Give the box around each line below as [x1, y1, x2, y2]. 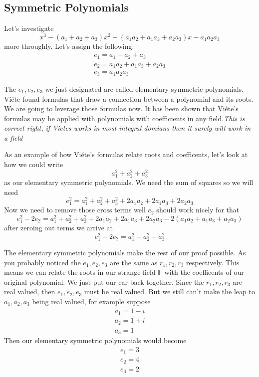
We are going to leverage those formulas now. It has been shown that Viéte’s [4, 103, 239, 114]
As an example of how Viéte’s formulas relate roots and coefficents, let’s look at [4, 149, 248, 160]
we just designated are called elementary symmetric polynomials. [45, 83, 244, 94]
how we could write [4, 159, 63, 170]
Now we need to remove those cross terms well [4, 204, 146, 215]
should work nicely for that [156, 204, 240, 215]
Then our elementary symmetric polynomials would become [4, 335, 187, 345]
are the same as [110, 257, 158, 267]
